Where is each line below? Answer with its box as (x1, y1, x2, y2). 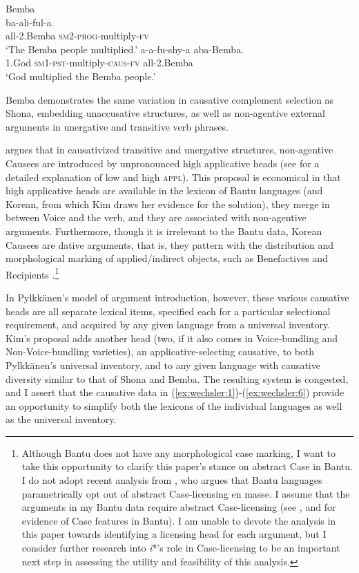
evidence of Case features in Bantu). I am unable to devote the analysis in (21, 513, 336, 527)
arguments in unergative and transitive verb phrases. (6, 119, 229, 133)
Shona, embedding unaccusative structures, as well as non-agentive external (6, 106, 325, 120)
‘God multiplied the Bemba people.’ (6, 68, 156, 83)
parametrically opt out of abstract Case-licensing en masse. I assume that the (21, 486, 350, 500)
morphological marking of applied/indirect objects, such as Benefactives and (6, 251, 328, 265)
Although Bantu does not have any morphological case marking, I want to (21, 445, 336, 460)
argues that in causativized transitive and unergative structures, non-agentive (6, 142, 333, 157)
